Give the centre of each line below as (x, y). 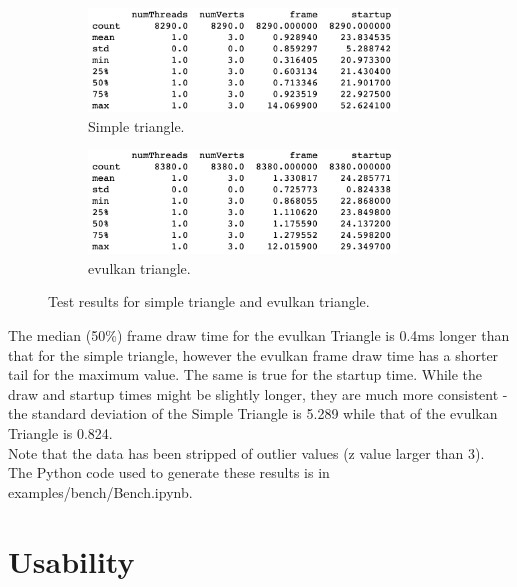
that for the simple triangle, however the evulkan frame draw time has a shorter (253, 354)
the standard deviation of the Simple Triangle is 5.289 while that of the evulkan (253, 413)
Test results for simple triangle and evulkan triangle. (209, 301)
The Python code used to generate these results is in (169, 472)
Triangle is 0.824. (60, 432)
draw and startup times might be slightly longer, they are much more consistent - (258, 393)
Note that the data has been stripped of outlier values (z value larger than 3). (246, 452)
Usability (71, 560)
